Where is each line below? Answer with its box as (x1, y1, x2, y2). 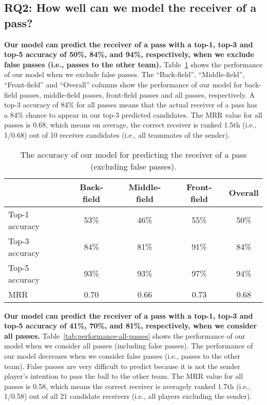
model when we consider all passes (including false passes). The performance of (4, 340, 253, 351)
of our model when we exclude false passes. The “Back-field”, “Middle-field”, (4, 69, 245, 80)
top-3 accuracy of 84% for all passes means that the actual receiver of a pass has (4, 99, 257, 110)
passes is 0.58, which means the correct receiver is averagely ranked (4, 380, 216, 391)
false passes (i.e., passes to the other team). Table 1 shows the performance (4, 59, 263, 69)
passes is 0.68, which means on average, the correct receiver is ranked (4, 119, 222, 130)
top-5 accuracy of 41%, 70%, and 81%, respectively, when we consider (4, 320, 257, 331)
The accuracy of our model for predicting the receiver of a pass (20, 148, 247, 160)
